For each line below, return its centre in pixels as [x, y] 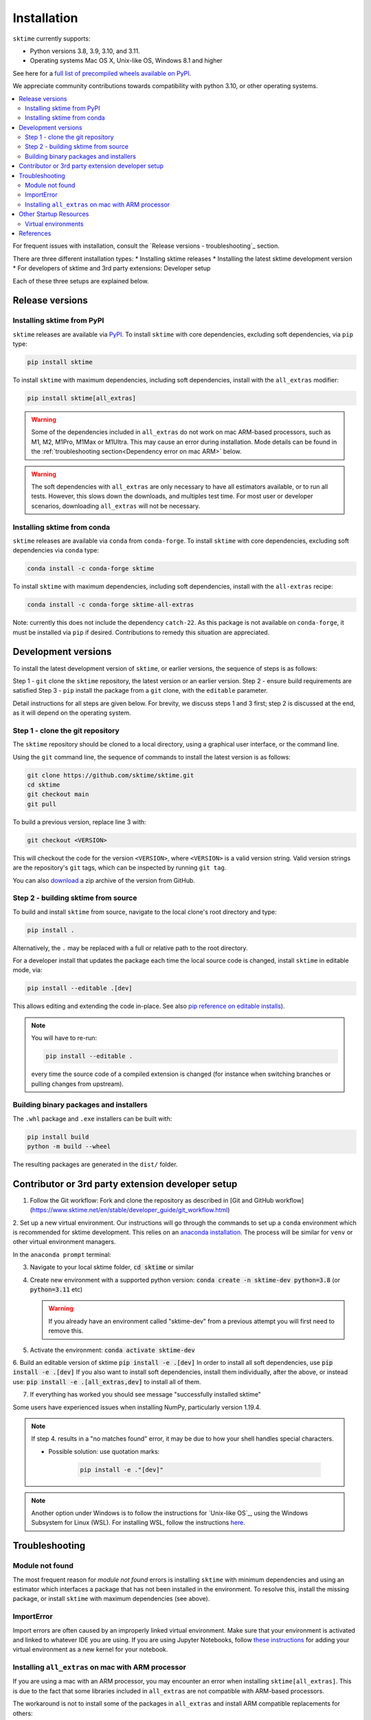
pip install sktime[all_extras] [82, 398]
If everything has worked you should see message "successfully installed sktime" [145, 1395]
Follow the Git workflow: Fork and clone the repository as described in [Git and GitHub [152, 1200]
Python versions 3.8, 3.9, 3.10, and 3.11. [85, 51]
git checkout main [58, 794]
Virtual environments [54, 224]
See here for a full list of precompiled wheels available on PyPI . [102, 73]
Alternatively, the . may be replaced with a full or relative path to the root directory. [130, 948]
